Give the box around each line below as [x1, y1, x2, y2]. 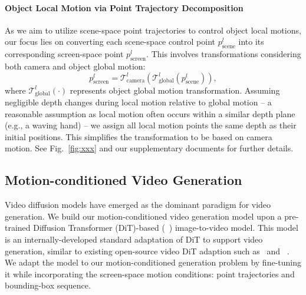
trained [5, 221, 31, 234]
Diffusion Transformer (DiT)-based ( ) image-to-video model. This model [33, 221, 298, 234]
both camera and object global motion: [5, 59, 146, 72]
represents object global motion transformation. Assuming [70, 84, 280, 96]
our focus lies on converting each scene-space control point [5, 35, 215, 48]
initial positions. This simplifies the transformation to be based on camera [5, 130, 272, 142]
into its [238, 35, 264, 48]
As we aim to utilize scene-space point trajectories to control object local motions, [5, 24, 301, 36]
